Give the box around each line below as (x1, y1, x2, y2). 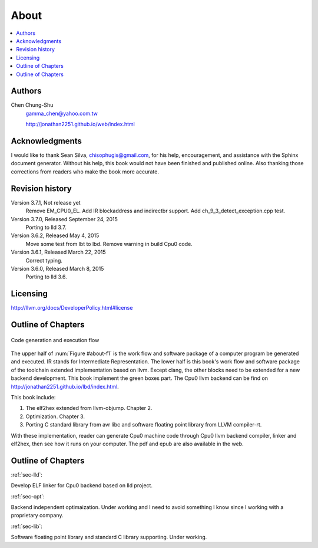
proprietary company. (11, 512, 64, 519)
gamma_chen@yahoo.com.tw (25, 110, 98, 117)
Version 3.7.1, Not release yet (11, 199, 81, 206)
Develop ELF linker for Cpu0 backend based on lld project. (11, 482, 153, 489)
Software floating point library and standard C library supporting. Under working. (11, 534, 207, 541)
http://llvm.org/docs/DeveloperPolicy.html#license (11, 304, 133, 311)
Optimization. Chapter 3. (25, 413, 85, 420)
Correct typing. (25, 257, 63, 264)
